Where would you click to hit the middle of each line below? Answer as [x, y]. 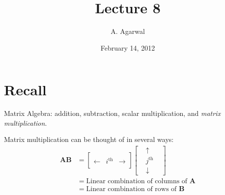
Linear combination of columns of [137, 181]
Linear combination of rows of [131, 189]
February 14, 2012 [128, 47]
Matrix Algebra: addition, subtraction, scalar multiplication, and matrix [112, 113]
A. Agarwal [128, 31]
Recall [25, 90]
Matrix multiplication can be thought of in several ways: [89, 139]
